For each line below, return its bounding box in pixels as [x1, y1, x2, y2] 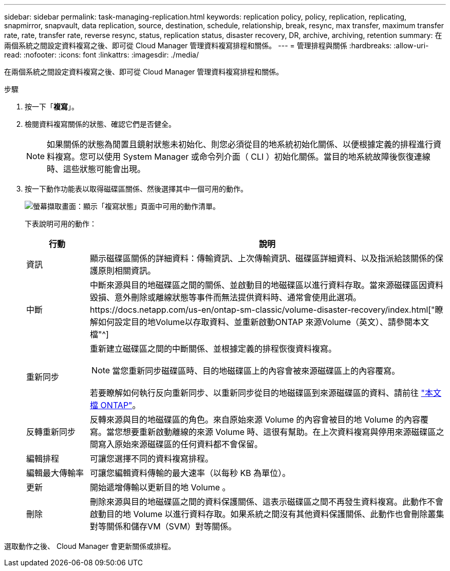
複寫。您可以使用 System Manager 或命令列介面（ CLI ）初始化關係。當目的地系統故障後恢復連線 [55, 151, 430, 162]
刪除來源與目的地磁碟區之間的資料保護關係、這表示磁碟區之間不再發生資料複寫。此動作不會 [90, 497, 444, 507]
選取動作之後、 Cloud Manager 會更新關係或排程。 [4, 542, 176, 550]
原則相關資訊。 [98, 265, 156, 276]
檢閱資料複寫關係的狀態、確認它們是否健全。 [25, 120, 176, 128]
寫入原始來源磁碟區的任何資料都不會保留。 [98, 439, 263, 449]
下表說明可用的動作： [25, 219, 97, 228]
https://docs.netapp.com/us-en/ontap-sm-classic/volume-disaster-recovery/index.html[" [90, 304, 435, 315]
